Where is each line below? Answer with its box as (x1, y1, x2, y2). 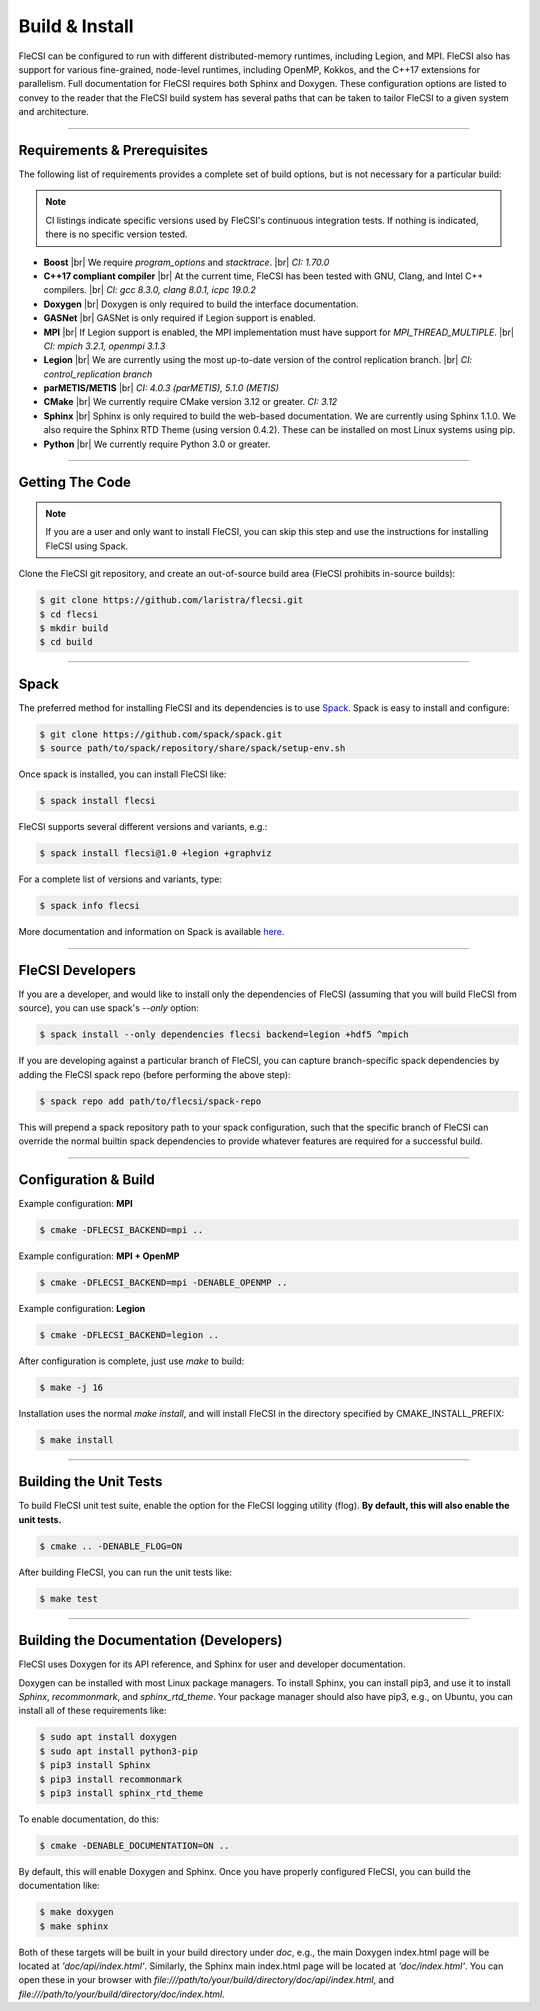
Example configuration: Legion (18, 1303, 146, 1315)
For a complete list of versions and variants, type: (18, 873, 222, 885)
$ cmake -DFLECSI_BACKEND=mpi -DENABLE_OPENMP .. (39, 1277, 288, 1289)
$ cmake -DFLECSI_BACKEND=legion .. (39, 1330, 220, 1340)
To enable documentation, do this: (18, 1813, 160, 1825)
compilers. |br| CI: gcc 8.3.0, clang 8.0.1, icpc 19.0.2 (43, 284, 257, 296)
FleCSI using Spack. (45, 540, 129, 552)
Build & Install (18, 15, 134, 37)
